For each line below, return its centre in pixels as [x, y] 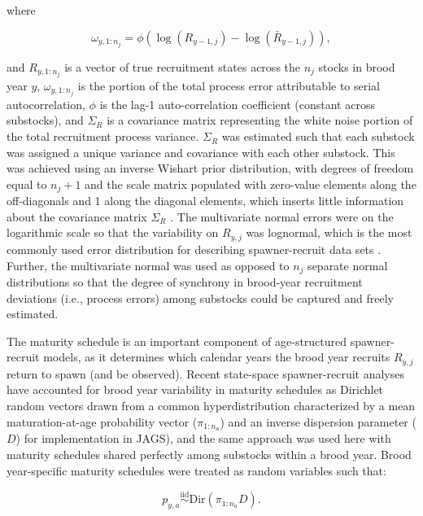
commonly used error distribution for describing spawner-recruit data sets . [194, 249]
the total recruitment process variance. [103, 136]
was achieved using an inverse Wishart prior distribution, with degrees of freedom [210, 168]
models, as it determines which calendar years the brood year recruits [217, 357]
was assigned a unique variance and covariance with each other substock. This [201, 152]
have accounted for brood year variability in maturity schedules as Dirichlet [195, 389]
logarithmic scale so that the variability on [113, 232]
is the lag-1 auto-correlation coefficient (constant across [237, 104]
